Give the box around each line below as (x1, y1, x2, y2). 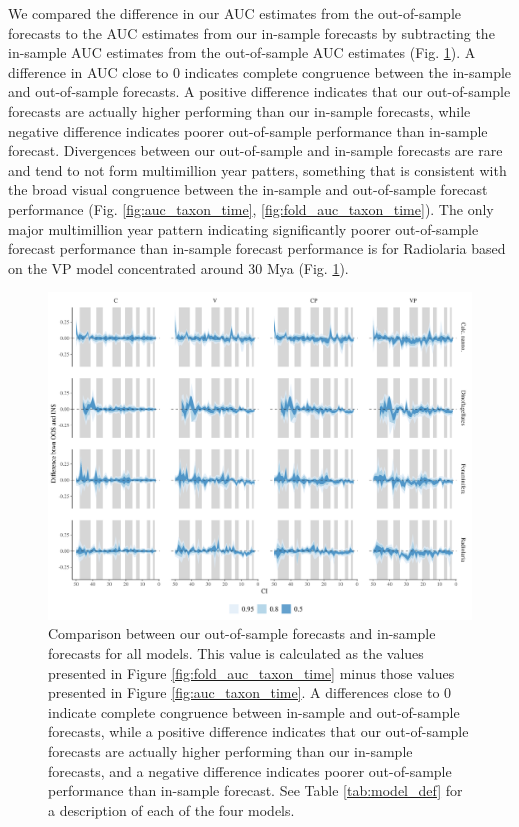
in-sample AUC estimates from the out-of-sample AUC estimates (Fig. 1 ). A (8, 42, 476, 63)
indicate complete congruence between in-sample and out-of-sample (48, 701, 460, 722)
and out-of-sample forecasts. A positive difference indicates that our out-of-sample (8, 81, 511, 102)
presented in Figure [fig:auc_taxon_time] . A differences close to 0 (48, 682, 452, 703)
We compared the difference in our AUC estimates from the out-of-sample (8, 3, 461, 23)
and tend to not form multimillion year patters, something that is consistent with (8, 159, 507, 180)
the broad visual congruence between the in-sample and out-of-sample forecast (8, 179, 488, 200)
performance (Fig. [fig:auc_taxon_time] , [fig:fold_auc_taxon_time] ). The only (8, 198, 494, 219)
